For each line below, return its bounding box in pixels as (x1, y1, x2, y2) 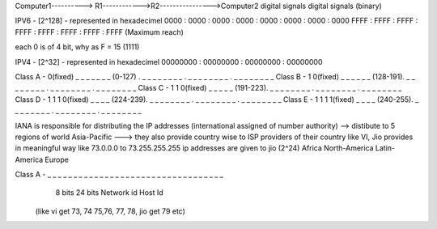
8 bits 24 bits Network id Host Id (55, 188, 163, 197)
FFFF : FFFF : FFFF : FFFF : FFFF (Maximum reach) (15, 27, 184, 36)
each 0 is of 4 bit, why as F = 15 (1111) (15, 42, 140, 52)
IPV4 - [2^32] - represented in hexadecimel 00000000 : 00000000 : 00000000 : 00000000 (15, 57, 323, 66)
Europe (45, 155, 69, 164)
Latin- (375, 143, 396, 153)
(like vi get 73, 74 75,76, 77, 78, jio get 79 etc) (35, 206, 186, 216)
